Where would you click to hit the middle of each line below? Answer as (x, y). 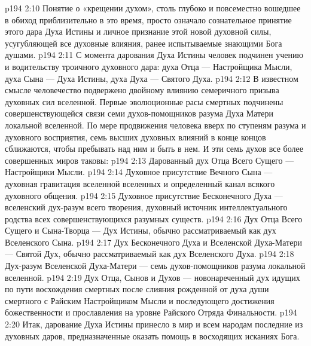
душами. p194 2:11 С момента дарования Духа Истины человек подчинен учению (154, 55)
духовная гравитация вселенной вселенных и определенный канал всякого (140, 183)
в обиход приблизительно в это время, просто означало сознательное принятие (148, 19)
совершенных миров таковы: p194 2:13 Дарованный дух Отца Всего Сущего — (150, 160)
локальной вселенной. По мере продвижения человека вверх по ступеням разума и (155, 125)
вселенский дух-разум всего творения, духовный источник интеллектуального (146, 207)
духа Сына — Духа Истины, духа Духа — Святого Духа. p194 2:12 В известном (152, 78)
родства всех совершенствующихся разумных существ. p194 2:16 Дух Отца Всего (154, 218)
